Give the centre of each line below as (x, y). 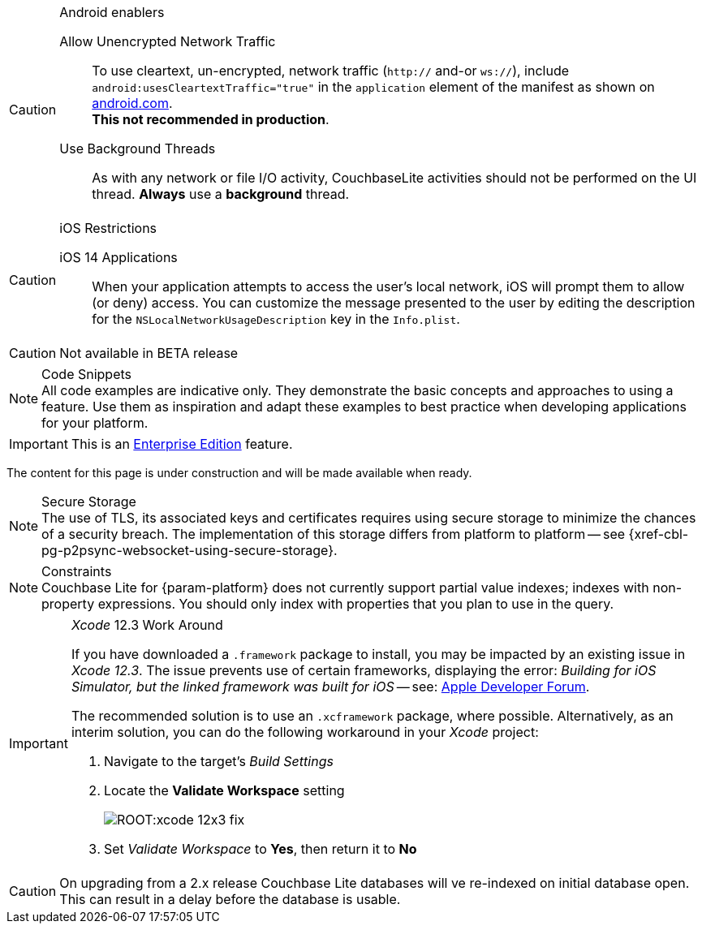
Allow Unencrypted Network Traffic (168, 41)
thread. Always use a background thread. (221, 194)
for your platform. (95, 423)
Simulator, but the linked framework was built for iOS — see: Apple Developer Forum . (330, 687)
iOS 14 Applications (118, 257)
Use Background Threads (138, 149)
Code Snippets (87, 374)
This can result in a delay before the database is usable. (230, 899)
